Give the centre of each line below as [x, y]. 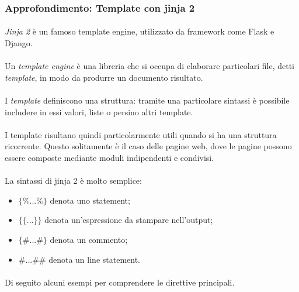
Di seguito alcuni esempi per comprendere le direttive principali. [120, 282]
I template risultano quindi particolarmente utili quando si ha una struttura [141, 134]
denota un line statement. [94, 259]
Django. [19, 43]
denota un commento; [89, 239]
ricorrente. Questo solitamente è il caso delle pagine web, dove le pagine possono [148, 146]
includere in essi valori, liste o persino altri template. [99, 111]
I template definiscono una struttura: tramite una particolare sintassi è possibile [147, 100]
